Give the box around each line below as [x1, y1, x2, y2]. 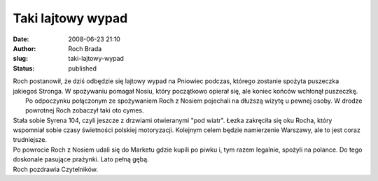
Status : [13, 64, 35, 73]
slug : [13, 55, 28, 63]
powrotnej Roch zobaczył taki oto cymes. [25, 106, 144, 115]
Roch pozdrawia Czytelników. [13, 165, 98, 173]
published [68, 64, 97, 73]
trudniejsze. [13, 136, 48, 144]
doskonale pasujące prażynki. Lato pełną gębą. [13, 155, 150, 164]
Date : [13, 35, 29, 43]
